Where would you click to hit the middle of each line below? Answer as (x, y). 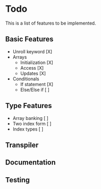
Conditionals (26, 79)
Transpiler (22, 145)
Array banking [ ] (30, 118)
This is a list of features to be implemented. (51, 23)
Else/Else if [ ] (35, 90)
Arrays (20, 57)
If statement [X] (37, 84)
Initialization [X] (37, 62)
